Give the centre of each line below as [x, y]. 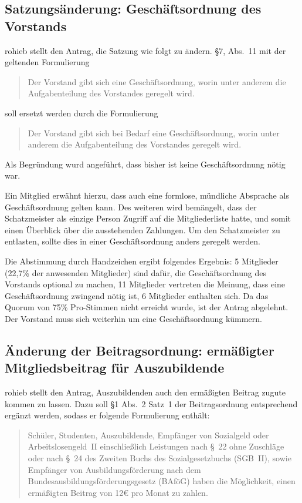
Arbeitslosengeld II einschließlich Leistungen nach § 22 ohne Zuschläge [156, 446]
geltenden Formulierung [47, 62]
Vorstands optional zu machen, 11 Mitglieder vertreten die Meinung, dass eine [145, 284]
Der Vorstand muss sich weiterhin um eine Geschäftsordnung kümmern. [133, 318]
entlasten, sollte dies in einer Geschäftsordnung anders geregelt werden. [133, 241]
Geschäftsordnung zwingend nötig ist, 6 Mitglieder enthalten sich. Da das [137, 295]
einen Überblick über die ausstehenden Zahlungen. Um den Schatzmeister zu [142, 229]
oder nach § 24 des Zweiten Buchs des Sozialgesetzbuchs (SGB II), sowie [160, 458]
